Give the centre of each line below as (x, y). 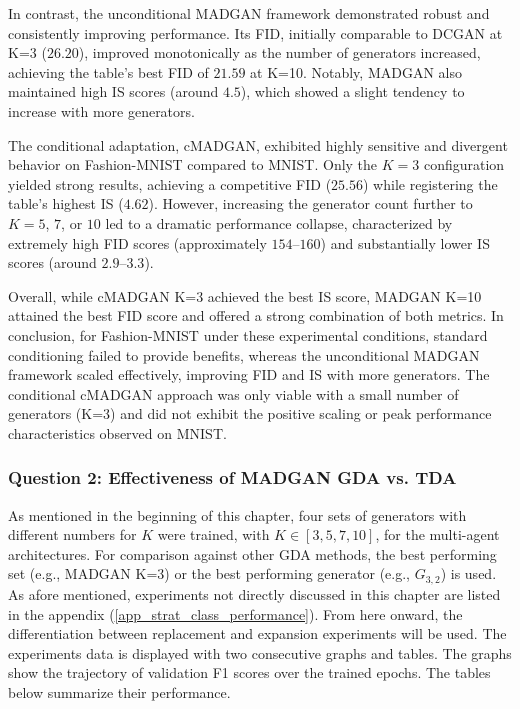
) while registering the (430, 183)
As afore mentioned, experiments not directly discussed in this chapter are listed (254, 593)
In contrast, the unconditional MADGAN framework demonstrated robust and (249, 13)
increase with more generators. (101, 110)
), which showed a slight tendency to (352, 91)
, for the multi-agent (437, 534)
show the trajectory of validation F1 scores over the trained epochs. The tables (249, 672)
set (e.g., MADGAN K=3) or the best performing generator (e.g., (209, 573)
